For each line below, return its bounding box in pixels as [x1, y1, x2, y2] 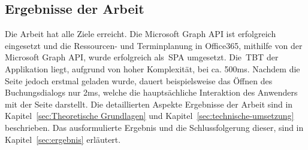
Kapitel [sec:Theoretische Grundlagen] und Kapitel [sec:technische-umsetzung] [5, 109, 294, 122]
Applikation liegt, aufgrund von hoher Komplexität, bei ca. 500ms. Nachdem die [5, 62, 300, 75]
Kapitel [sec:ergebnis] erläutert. [5, 133, 121, 145]
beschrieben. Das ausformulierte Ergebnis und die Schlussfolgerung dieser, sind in [5, 121, 304, 133]
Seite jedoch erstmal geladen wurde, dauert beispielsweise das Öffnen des [5, 74, 273, 87]
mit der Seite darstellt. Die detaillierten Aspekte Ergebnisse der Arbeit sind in [5, 97, 293, 110]
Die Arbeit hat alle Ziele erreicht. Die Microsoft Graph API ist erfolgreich [5, 27, 276, 40]
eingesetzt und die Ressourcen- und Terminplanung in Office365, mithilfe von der [5, 39, 303, 51]
